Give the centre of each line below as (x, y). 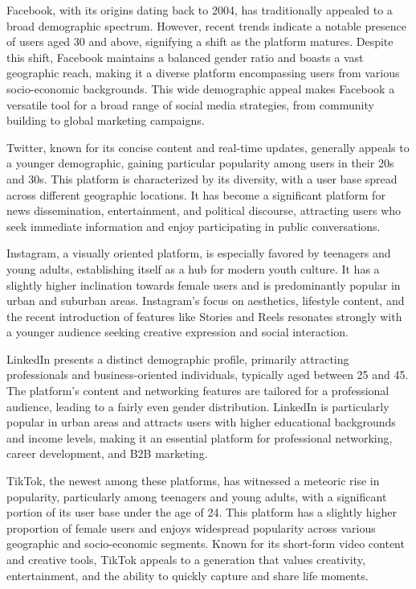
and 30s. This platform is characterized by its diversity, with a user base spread (202, 178)
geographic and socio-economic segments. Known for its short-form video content (206, 544)
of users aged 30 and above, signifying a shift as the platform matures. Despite (200, 41)
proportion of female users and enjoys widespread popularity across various (191, 527)
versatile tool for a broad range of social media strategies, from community (190, 104)
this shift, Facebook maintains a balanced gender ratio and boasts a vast (185, 57)
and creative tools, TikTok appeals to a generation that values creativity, (186, 559)
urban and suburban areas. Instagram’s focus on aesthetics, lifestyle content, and (206, 301)
